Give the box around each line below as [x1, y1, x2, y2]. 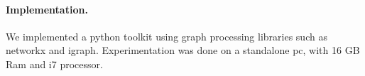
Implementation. [6, 1, 88, 16]
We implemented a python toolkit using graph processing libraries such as [6, 28, 327, 43]
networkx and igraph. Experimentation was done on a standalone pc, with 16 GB [6, 43, 360, 58]
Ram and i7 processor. [6, 56, 103, 71]
